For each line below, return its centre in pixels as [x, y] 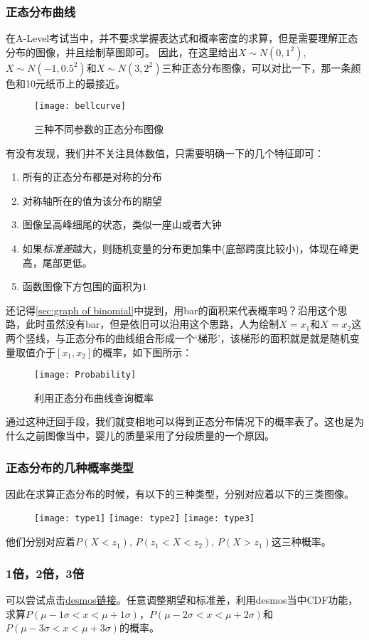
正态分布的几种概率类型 [70, 467]
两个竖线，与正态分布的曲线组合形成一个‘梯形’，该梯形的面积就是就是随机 [178, 338]
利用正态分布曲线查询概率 [94, 397]
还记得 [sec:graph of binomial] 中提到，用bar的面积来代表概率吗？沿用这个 [172, 310]
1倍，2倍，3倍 [45, 573]
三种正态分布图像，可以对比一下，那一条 [256, 67]
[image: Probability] [85, 375]
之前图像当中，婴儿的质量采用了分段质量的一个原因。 [150, 436]
